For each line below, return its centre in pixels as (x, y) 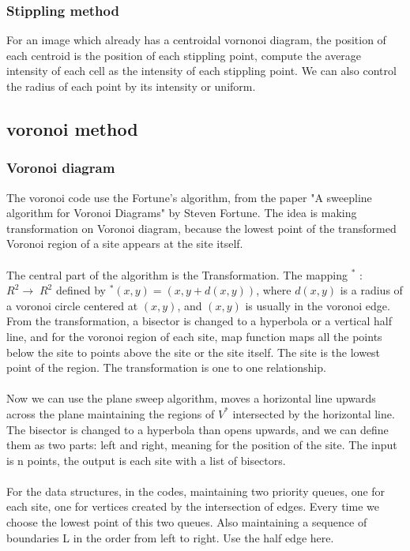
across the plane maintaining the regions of (111, 413)
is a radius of (371, 290)
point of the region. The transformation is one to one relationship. (166, 367)
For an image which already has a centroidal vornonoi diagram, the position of (196, 40)
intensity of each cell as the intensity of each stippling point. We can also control (201, 71)
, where (274, 290)
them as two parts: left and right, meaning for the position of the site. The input (202, 445)
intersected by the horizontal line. (314, 413)
